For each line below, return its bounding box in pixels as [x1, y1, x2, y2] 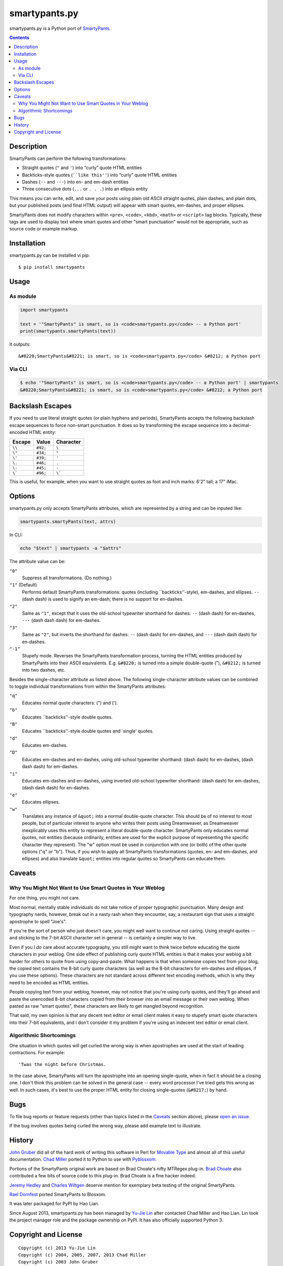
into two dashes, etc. [22, 667, 66, 673]
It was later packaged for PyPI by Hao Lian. [9, 1201, 100, 1207]
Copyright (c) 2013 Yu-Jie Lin [18, 1245, 96, 1251]
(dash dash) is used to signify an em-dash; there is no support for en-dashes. [22, 596, 184, 602]
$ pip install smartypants [18, 264, 85, 270]
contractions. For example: [9, 1050, 65, 1056]
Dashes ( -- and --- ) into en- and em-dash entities [22, 179, 129, 185]
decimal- [232, 422, 251, 428]
